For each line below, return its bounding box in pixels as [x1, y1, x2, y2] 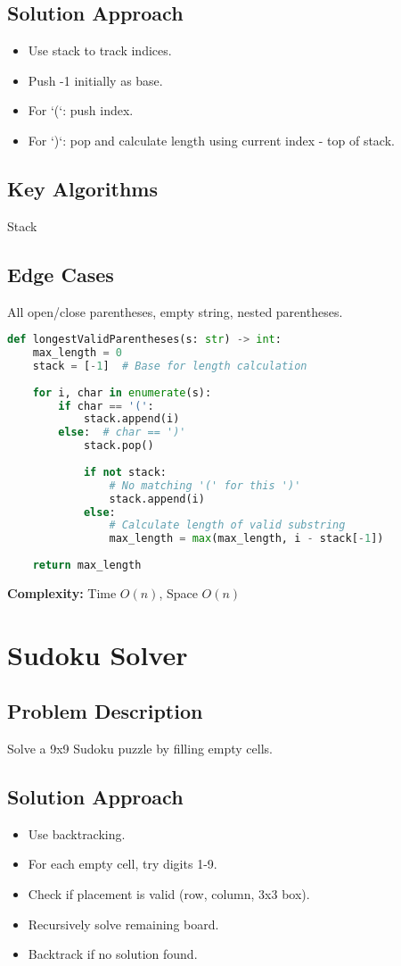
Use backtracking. [28, 824, 126, 843]
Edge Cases [7, 260, 114, 287]
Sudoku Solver [7, 636, 188, 672]
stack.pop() [83, 439, 154, 453]
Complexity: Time [7, 583, 117, 602]
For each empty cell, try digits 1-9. [28, 854, 217, 873]
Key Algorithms [7, 174, 158, 202]
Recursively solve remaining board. [28, 914, 219, 933]
